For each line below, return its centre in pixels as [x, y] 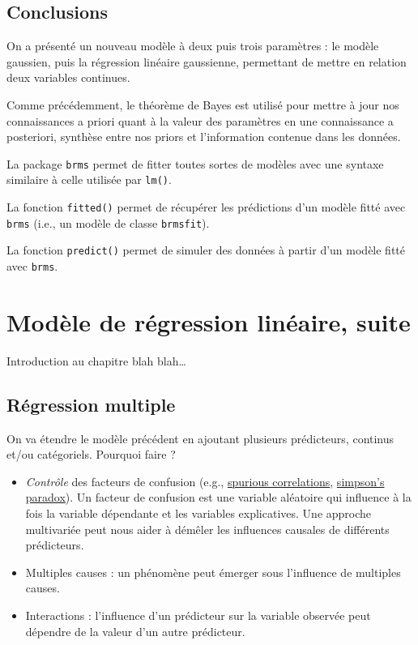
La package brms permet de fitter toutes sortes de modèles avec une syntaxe [195, 163]
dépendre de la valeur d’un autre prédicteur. [135, 631]
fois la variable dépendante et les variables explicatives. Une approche [198, 513]
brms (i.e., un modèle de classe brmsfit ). [108, 222]
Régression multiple [91, 404]
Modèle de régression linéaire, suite [209, 321]
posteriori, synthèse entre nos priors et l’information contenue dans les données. [204, 137]
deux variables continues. [68, 77]
